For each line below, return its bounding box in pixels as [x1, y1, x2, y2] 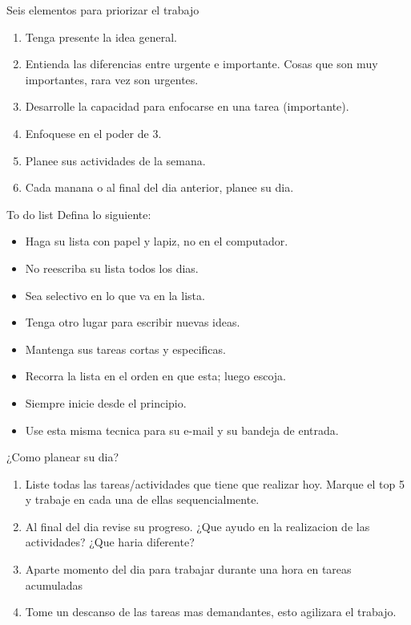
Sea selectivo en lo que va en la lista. [25, 286, 205, 303]
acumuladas [25, 576, 83, 593]
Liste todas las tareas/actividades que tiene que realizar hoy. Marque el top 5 [25, 475, 405, 492]
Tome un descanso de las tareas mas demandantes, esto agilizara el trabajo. [25, 603, 397, 620]
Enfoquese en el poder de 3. [25, 124, 162, 141]
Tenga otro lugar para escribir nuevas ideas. [25, 314, 240, 331]
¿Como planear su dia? [6, 448, 119, 465]
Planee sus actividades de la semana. [25, 152, 206, 168]
